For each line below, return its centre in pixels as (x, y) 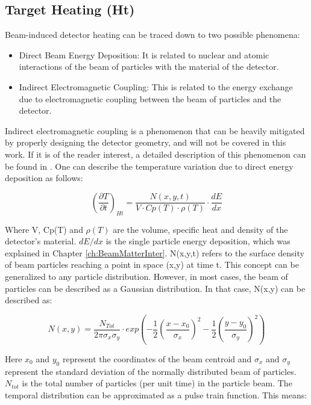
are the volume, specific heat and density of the (200, 229)
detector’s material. (41, 241)
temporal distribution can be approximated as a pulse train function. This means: (156, 394)
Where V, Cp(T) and (44, 229)
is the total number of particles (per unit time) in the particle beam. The (157, 383)
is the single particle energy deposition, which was (198, 241)
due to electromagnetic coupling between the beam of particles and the (150, 98)
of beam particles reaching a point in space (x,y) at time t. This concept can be (152, 264)
